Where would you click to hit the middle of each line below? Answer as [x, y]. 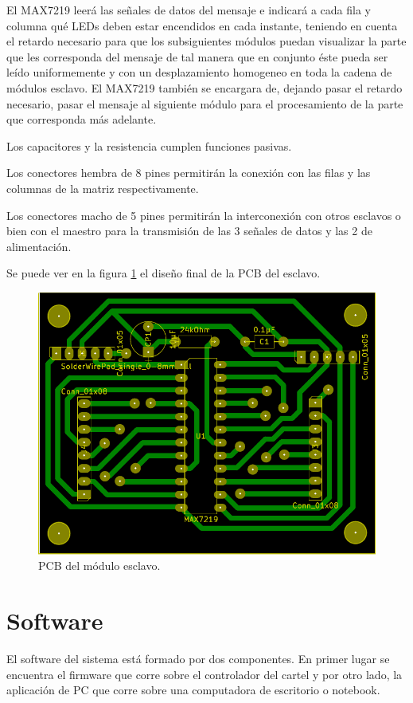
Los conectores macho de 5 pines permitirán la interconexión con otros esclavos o [204, 215]
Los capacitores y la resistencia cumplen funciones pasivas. [149, 145]
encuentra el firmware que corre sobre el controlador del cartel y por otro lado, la [205, 674]
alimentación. [39, 246]
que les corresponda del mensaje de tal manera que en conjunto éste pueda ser [197, 56]
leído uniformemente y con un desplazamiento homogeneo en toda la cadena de [199, 72]
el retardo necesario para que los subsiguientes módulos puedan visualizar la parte [206, 41]
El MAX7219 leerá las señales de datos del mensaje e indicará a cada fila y [189, 10]
